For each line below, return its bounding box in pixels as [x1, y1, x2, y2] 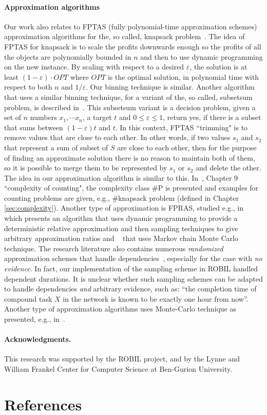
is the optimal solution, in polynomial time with [107, 71, 259, 82]
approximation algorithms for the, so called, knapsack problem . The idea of [4, 31, 245, 42]
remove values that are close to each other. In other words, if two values [4, 132, 231, 143]
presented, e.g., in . [4, 314, 65, 324]
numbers [30, 112, 57, 123]
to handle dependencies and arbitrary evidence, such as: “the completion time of [4, 283, 257, 294]
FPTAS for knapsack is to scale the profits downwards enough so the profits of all [4, 41, 261, 51]
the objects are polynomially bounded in [4, 51, 131, 62]
